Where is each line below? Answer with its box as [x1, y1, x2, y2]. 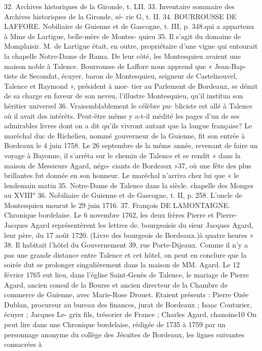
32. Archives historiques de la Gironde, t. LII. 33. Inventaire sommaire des [4, 1, 235, 11]
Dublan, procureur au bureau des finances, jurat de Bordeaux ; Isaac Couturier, [4, 299, 252, 309]
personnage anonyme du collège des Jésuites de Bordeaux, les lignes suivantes [4, 329, 245, 339]
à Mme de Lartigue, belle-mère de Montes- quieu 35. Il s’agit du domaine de [4, 30, 241, 41]
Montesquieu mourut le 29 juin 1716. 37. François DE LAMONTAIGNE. [4, 199, 231, 210]
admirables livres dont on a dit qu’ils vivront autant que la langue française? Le [4, 120, 252, 131]
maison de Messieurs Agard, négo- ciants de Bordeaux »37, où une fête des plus [4, 160, 251, 170]
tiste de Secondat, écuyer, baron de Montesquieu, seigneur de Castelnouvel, [4, 71, 238, 81]
